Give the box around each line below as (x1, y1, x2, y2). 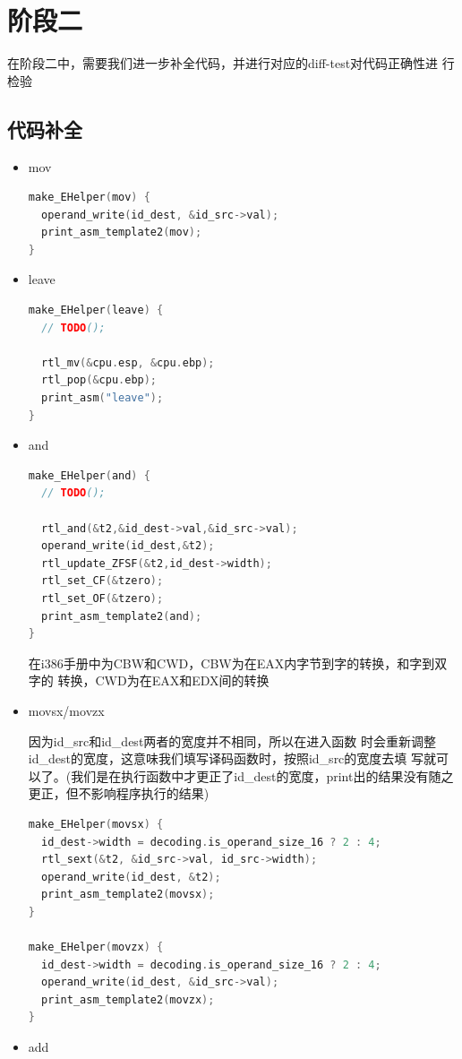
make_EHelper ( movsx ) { (28, 817, 164, 831)
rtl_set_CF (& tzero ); (41, 574, 164, 588)
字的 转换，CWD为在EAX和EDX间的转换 (28, 671, 269, 690)
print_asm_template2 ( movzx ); (41, 993, 215, 1006)
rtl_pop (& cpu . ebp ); (41, 374, 158, 387)
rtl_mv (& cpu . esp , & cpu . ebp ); (41, 356, 215, 369)
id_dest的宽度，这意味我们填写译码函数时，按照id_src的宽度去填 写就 (28, 749, 436, 768)
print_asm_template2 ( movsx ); (41, 888, 215, 901)
